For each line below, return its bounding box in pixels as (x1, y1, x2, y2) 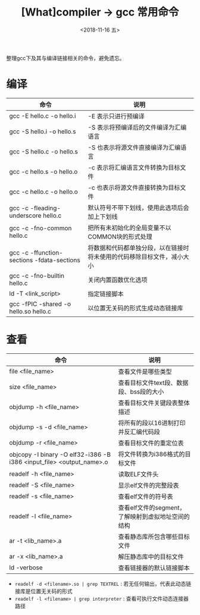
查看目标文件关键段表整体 (118, 399, 190, 407)
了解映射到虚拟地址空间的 (118, 512, 190, 520)
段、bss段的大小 (118, 387, 164, 396)
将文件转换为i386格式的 (118, 450, 185, 458)
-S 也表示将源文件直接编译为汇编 (87, 143, 181, 152)
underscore (9, 211, 42, 219)
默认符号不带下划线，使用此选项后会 (87, 203, 189, 212)
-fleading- (30, 203, 61, 212)
